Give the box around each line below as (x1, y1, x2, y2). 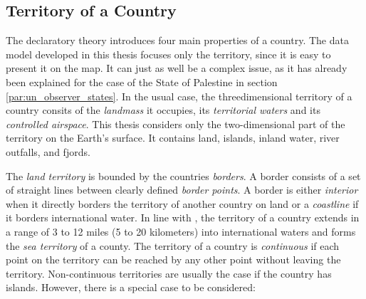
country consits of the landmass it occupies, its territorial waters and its (6, 103, 320, 117)
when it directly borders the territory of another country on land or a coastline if (6, 196, 359, 211)
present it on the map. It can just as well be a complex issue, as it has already (6, 61, 347, 75)
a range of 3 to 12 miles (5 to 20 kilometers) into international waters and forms (6, 224, 356, 238)
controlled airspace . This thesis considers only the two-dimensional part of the (6, 116, 345, 131)
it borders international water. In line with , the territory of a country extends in (6, 210, 360, 225)
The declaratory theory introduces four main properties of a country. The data (6, 33, 349, 48)
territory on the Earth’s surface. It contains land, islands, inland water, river (6, 130, 340, 145)
